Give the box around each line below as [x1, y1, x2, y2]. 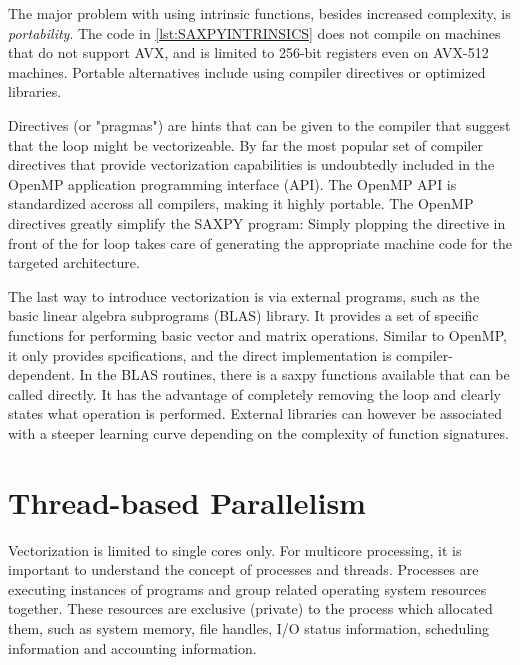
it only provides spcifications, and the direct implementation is [8, 344, 392, 365]
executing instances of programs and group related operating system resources [8, 578, 487, 599]
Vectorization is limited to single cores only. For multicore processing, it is [8, 539, 462, 560]
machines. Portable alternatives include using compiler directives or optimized [8, 61, 486, 82]
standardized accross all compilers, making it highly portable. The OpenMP [8, 193, 474, 214]
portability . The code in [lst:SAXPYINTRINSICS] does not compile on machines [8, 22, 501, 43]
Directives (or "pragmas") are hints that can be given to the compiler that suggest [8, 114, 511, 135]
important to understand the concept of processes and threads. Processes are [8, 559, 479, 580]
